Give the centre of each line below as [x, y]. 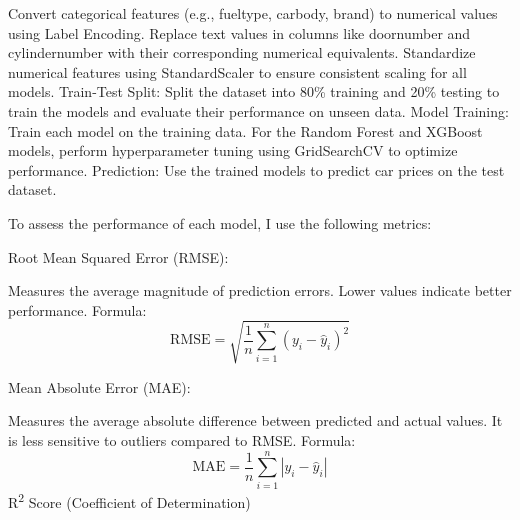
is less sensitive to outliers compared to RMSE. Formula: [182, 440]
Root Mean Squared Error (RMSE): [118, 256]
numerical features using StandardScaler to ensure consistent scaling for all [237, 71]
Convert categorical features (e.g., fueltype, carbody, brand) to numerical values [253, 13]
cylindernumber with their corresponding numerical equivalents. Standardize [242, 52]
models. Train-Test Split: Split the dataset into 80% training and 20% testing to [254, 91]
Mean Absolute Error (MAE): [99, 386]
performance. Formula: [77, 309]
